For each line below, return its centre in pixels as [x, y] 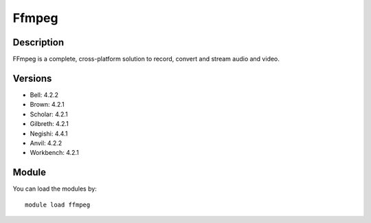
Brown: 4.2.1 [47, 105]
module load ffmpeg [58, 204]
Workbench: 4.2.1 [54, 153]
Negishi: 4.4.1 [49, 134]
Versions [32, 78]
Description [38, 42]
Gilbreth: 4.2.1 [49, 124]
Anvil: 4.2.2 [46, 143]
